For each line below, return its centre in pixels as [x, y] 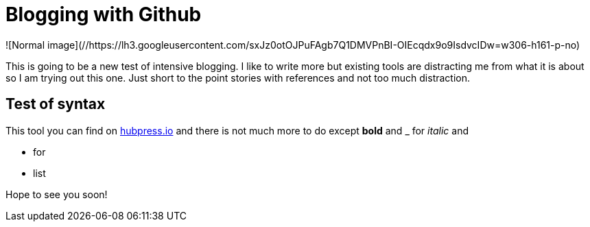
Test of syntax [56, 104]
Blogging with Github [104, 14]
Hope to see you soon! [57, 194]
